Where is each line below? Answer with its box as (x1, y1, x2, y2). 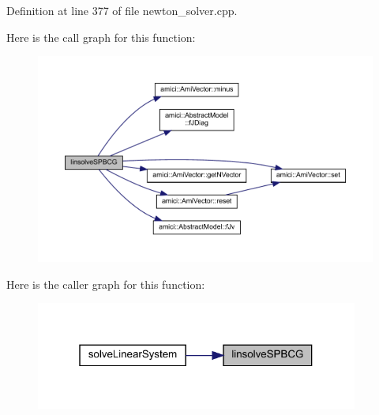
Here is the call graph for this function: (6, 28, 196, 45)
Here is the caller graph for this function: (6, 275, 205, 292)
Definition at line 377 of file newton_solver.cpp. (6, 2, 238, 18)
